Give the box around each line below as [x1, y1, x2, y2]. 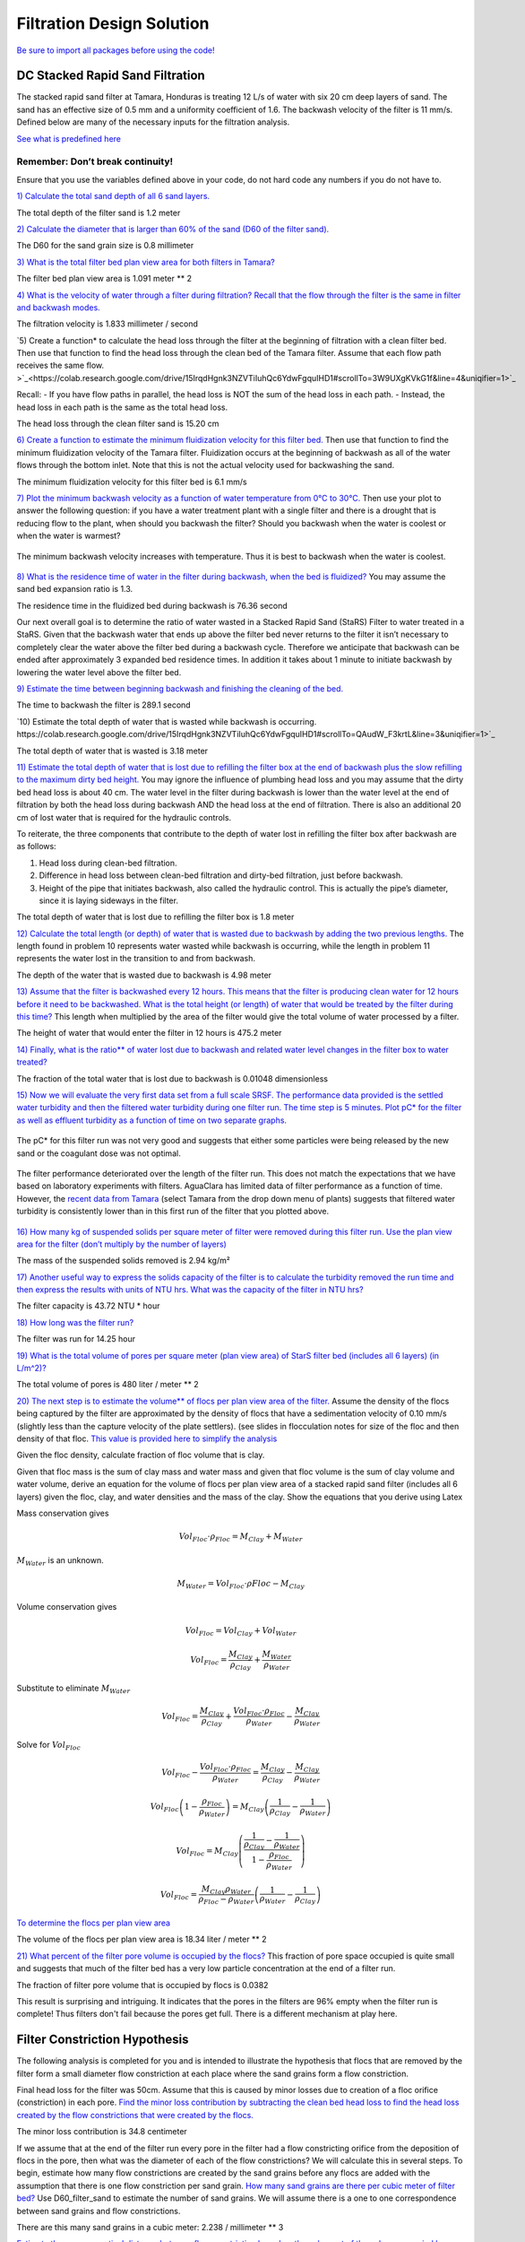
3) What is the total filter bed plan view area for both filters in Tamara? [16, 256, 275, 267]
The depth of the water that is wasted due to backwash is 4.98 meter [16, 969, 272, 980]
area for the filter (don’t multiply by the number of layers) [16, 1238, 228, 1249]
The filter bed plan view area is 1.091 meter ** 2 [16, 274, 193, 284]
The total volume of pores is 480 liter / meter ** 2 [16, 1379, 199, 1390]
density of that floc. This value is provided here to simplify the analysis [16, 1433, 278, 1444]
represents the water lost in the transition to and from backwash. [16, 953, 255, 964]
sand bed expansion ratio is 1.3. [16, 584, 133, 595]
